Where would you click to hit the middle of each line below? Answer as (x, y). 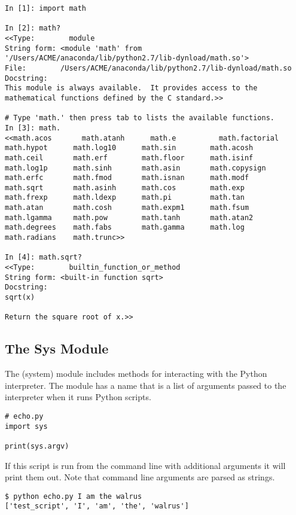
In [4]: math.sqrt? (43, 257)
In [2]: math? (33, 28)
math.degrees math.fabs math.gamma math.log (125, 228)
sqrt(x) (20, 298)
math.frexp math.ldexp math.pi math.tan (125, 198)
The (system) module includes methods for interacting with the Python (136, 374)
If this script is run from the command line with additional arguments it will (145, 465)
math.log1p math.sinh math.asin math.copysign (135, 168)
